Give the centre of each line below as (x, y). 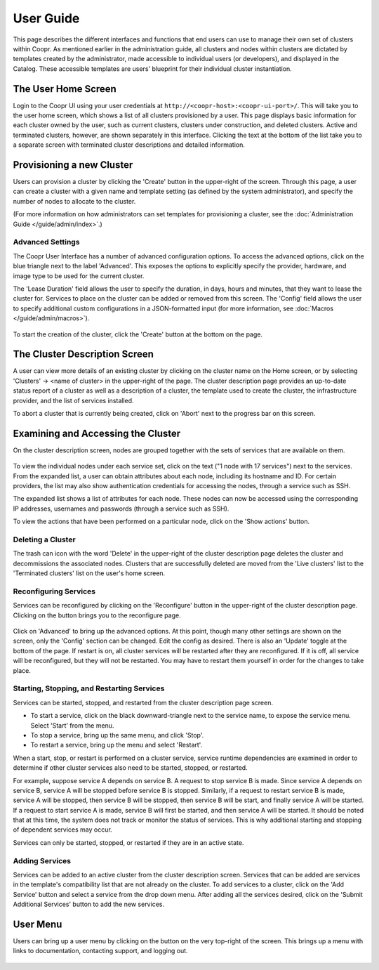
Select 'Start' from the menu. (72, 725)
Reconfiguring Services (54, 591)
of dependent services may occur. (62, 830)
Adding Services (42, 860)
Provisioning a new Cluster (73, 165)
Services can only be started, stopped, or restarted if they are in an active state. (128, 842)
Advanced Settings (46, 242)
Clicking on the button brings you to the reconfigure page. (97, 615)
